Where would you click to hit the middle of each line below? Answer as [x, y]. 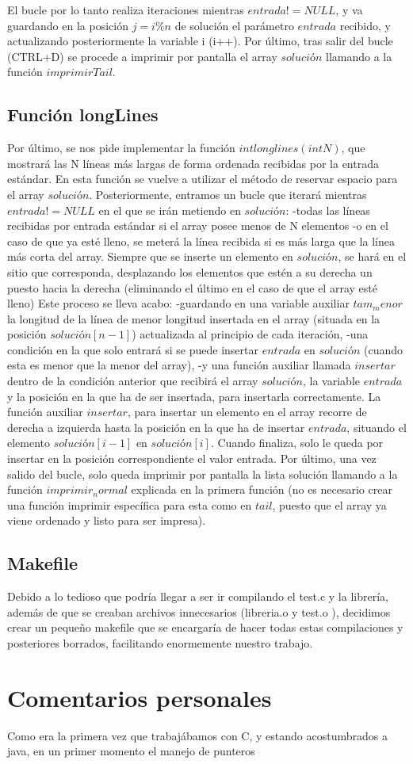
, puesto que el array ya [329, 504]
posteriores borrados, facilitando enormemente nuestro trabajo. [160, 643]
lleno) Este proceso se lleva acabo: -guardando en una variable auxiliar [178, 303]
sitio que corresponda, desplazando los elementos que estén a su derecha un [190, 271]
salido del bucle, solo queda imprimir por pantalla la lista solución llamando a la [203, 474]
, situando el [377, 427]
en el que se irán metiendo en [170, 210]
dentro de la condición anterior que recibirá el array [133, 381]
